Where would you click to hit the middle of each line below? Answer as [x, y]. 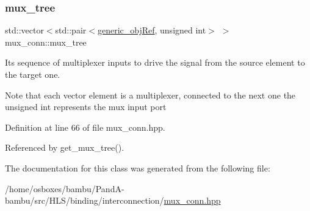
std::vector [24, 30]
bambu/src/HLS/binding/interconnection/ [85, 200]
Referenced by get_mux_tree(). [65, 147]
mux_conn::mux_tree [46, 42]
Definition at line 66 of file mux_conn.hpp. [85, 127]
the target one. [33, 74]
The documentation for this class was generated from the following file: [138, 168]
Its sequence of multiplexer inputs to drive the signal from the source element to [155, 62]
